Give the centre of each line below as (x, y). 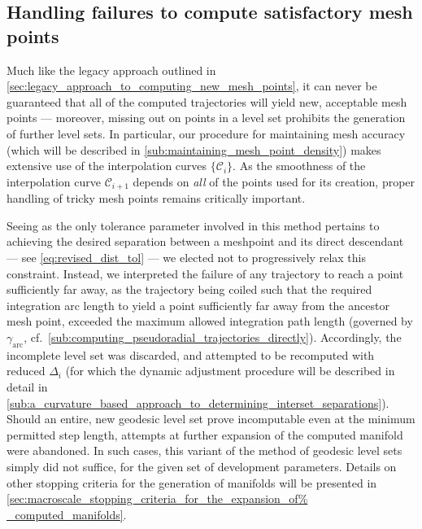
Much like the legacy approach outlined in (111, 70)
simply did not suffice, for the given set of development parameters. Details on (202, 466)
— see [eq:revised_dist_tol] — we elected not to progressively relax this (186, 257)
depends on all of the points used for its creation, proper (274, 181)
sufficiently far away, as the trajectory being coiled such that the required (189, 289)
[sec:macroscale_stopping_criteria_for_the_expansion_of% (157, 498)
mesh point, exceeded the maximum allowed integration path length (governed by (210, 321)
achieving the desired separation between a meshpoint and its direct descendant (205, 241)
